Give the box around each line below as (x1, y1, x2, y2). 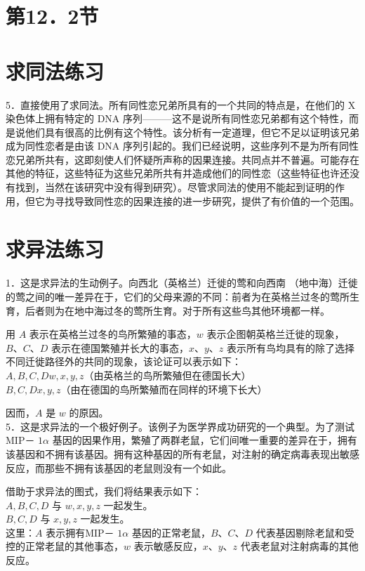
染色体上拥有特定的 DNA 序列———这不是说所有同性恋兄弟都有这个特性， (6, 111, 350, 126)
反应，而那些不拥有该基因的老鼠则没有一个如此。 (6, 460, 232, 475)
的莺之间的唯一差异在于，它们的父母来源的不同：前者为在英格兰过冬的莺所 (6, 289, 350, 303)
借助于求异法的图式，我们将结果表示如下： (6, 484, 202, 499)
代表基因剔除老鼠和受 (255, 525, 354, 539)
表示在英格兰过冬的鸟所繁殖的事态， (29, 327, 197, 341)
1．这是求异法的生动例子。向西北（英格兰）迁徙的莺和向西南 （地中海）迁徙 (6, 275, 358, 290)
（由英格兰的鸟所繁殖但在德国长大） (84, 367, 251, 382)
